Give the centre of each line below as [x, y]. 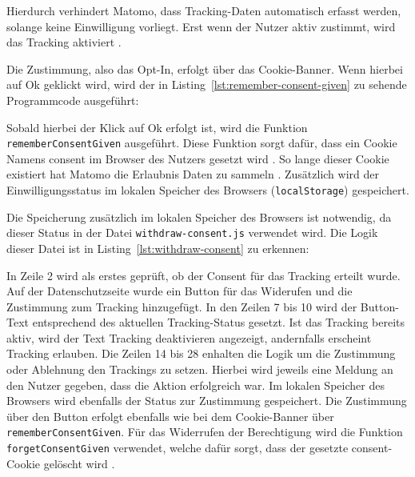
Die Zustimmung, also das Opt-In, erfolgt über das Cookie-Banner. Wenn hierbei [205, 68]
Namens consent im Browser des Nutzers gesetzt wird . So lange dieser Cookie [198, 158]
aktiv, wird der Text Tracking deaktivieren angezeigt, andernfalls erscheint [189, 337]
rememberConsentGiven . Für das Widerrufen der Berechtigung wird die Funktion [205, 432]
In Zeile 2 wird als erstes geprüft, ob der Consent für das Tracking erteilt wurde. [204, 275]
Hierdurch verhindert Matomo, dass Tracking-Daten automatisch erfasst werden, [204, 10]
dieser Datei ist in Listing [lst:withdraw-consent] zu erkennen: [158, 248]
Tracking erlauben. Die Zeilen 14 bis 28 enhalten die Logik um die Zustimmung [201, 353]
